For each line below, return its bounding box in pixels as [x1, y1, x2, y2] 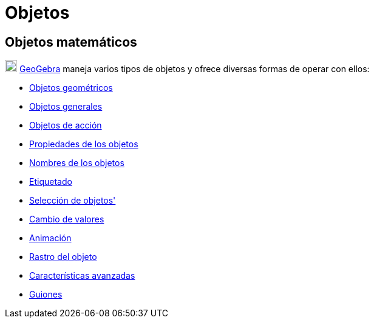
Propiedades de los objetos [29, 139, 138, 150]
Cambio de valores [29, 214, 104, 225]
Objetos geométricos [29, 82, 113, 93]
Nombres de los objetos [29, 158, 124, 168]
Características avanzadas [29, 270, 135, 281]
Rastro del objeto [29, 251, 97, 262]
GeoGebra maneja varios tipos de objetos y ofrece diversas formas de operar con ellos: [19, 64, 370, 75]
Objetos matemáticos [5, 34, 137, 50]
